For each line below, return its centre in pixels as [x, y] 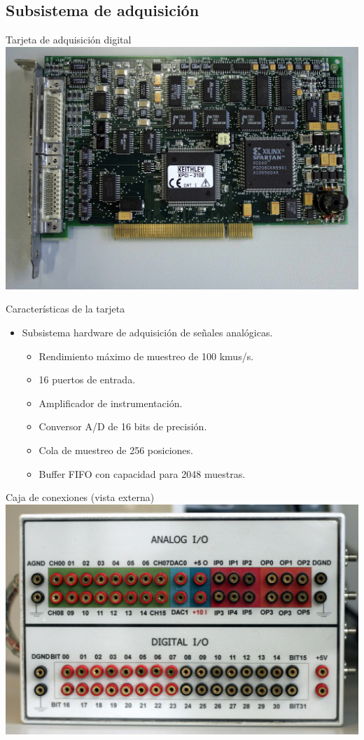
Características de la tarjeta [65, 309]
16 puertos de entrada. [87, 379]
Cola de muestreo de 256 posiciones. [116, 450]
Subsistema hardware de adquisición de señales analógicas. [147, 332]
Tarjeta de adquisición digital [69, 40]
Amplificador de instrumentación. [111, 403]
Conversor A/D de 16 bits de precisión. [123, 426]
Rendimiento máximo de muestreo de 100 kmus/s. [146, 356]
